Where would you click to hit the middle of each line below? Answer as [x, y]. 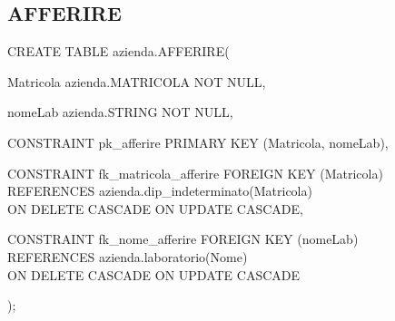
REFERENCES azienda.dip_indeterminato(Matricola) [160, 191]
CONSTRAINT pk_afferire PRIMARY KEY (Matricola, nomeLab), [198, 142]
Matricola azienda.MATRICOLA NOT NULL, [137, 81]
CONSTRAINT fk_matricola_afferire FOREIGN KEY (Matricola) [195, 173]
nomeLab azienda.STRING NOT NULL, [120, 112]
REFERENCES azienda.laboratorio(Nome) [128, 256]
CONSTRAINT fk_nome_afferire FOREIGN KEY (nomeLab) [183, 239]
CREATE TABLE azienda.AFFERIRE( [118, 51]
